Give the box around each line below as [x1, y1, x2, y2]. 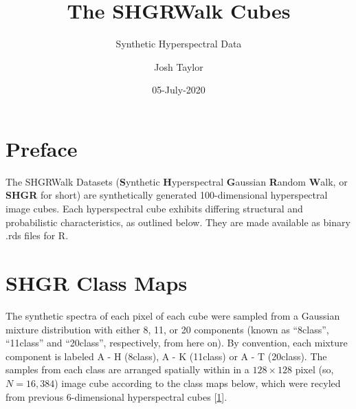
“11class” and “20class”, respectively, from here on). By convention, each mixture [5, 335, 348, 350]
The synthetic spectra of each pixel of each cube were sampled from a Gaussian [5, 308, 340, 322]
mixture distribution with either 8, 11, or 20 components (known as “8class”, [5, 322, 329, 336]
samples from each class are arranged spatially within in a [5, 362, 249, 377]
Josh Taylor [154, 59, 203, 74]
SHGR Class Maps [5, 269, 188, 296]
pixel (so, [295, 362, 334, 377]
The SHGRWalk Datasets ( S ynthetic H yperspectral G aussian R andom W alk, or [5, 174, 348, 188]
